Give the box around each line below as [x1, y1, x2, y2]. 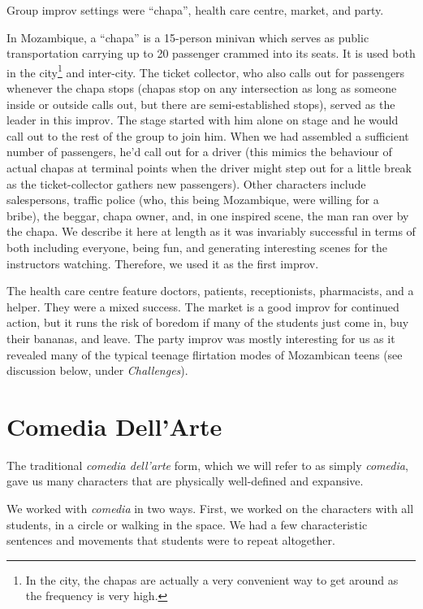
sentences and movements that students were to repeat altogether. [6, 532, 335, 549]
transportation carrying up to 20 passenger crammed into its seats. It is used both [6, 45, 416, 62]
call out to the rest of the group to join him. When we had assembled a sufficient [6, 127, 409, 144]
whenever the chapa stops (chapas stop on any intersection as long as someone [6, 80, 397, 97]
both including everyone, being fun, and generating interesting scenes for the [6, 238, 388, 255]
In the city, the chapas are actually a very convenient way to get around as [25, 571, 399, 588]
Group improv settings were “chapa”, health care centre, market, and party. [6, 2, 384, 18]
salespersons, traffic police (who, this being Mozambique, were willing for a [6, 191, 379, 208]
